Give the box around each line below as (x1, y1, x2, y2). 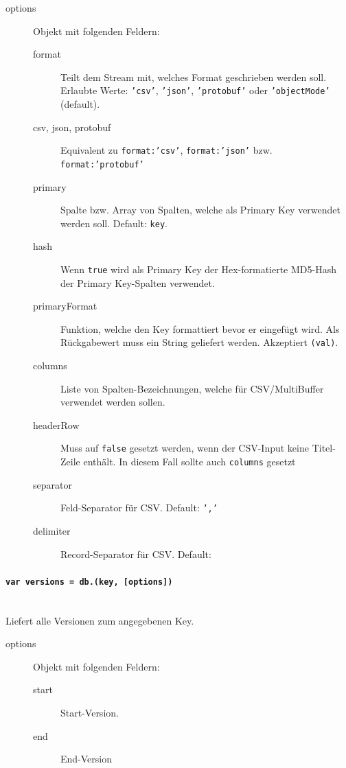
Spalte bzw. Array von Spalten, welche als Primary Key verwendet (60, 202, 341, 217)
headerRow (33, 417, 80, 432)
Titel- (312, 441, 336, 455)
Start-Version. (60, 706, 119, 720)
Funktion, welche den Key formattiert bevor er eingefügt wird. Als (60, 321, 340, 336)
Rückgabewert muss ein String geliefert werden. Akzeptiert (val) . (60, 335, 338, 349)
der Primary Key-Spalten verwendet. (60, 275, 215, 290)
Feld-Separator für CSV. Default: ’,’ (60, 500, 218, 515)
